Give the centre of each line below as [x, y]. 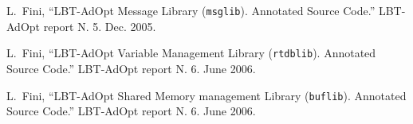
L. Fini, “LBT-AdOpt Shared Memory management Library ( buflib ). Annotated [206, 95]
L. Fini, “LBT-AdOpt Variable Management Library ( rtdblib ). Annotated [191, 53]
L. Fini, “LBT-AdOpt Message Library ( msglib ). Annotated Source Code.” [191, 10]
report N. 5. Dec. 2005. [100, 26]
